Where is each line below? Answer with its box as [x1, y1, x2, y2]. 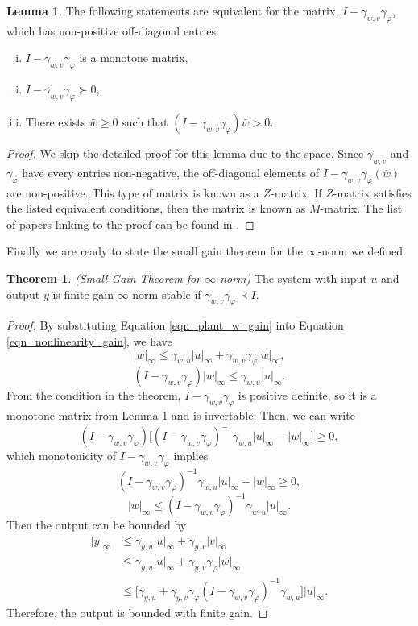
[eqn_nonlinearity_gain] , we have [6, 332, 172, 349]
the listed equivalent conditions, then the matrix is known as [6, 200, 306, 217]
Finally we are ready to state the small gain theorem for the [6, 243, 303, 259]
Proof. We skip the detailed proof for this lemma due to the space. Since [6, 144, 364, 161]
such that [122, 113, 168, 130]
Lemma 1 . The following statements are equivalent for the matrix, [6, 2, 339, 19]
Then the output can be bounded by [6, 516, 187, 533]
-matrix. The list [320, 200, 403, 217]
